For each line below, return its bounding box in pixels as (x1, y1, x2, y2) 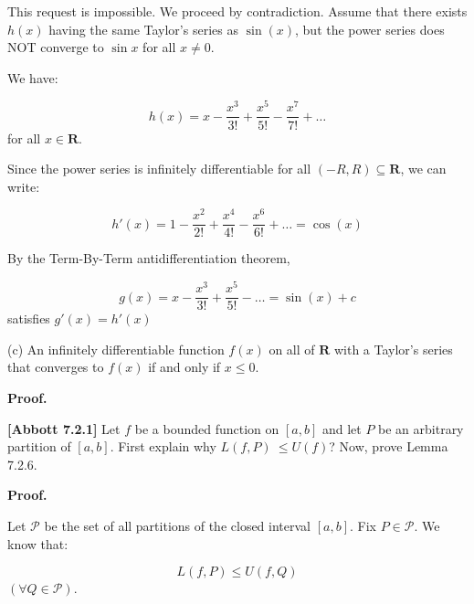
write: (7, 176, 40, 196)
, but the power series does (295, 19, 445, 38)
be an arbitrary (378, 419, 464, 438)
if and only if (148, 357, 221, 376)
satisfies (7, 309, 50, 328)
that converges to (7, 357, 104, 376)
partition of (7, 437, 71, 456)
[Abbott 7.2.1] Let (7, 419, 121, 438)
